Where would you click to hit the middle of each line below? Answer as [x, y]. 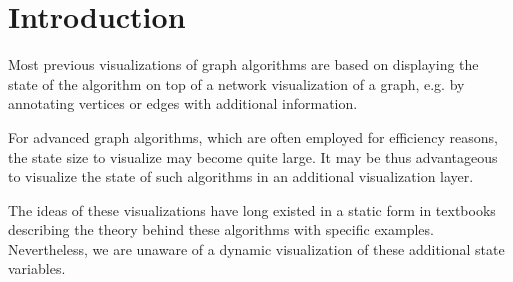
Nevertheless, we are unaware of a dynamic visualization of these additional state [256, 248]
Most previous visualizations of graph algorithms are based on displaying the [243, 64]
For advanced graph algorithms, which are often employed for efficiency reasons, [253, 136]
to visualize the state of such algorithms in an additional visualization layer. [241, 176]
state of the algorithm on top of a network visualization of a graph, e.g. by [236, 83]
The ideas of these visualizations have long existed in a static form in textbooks [252, 209]
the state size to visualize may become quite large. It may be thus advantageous [253, 156]
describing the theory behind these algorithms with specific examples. [221, 229]
